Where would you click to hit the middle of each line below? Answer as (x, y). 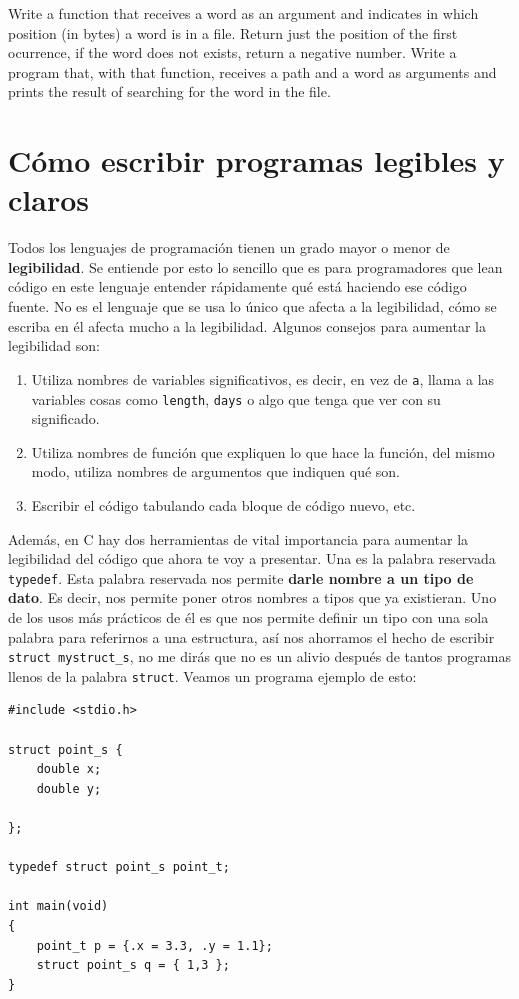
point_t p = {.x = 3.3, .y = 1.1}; (154, 945)
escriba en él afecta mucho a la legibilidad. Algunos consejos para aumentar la (247, 325)
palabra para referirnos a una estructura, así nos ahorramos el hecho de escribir (251, 636)
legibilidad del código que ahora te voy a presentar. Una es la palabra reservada (252, 558)
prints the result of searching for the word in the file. (169, 91)
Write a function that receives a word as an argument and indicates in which (243, 13)
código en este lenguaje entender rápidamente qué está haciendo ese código (237, 286)
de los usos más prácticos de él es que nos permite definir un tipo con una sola (248, 616)
